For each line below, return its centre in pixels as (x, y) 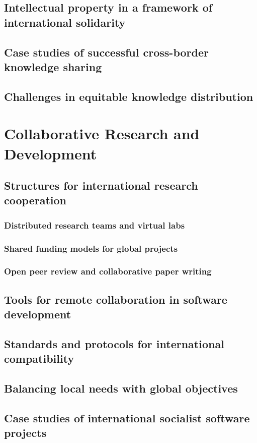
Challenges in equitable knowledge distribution (129, 96)
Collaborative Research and (102, 133)
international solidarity (65, 22)
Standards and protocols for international (114, 343)
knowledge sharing (53, 66)
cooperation (35, 200)
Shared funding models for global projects (91, 248)
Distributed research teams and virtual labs (95, 225)
